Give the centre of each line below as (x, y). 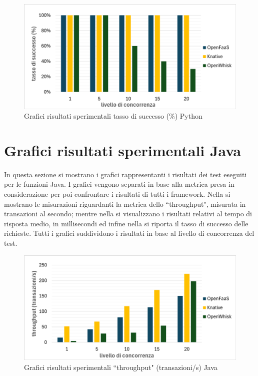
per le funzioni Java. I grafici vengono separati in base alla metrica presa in (119, 184)
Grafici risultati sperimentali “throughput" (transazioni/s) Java (121, 367)
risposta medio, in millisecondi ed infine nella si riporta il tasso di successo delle (126, 223)
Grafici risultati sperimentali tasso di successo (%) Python (113, 116)
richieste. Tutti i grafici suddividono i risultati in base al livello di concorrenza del (129, 233)
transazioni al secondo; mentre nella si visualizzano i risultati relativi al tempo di (128, 214)
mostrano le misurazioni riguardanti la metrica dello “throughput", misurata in (125, 204)
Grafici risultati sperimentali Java (123, 150)
